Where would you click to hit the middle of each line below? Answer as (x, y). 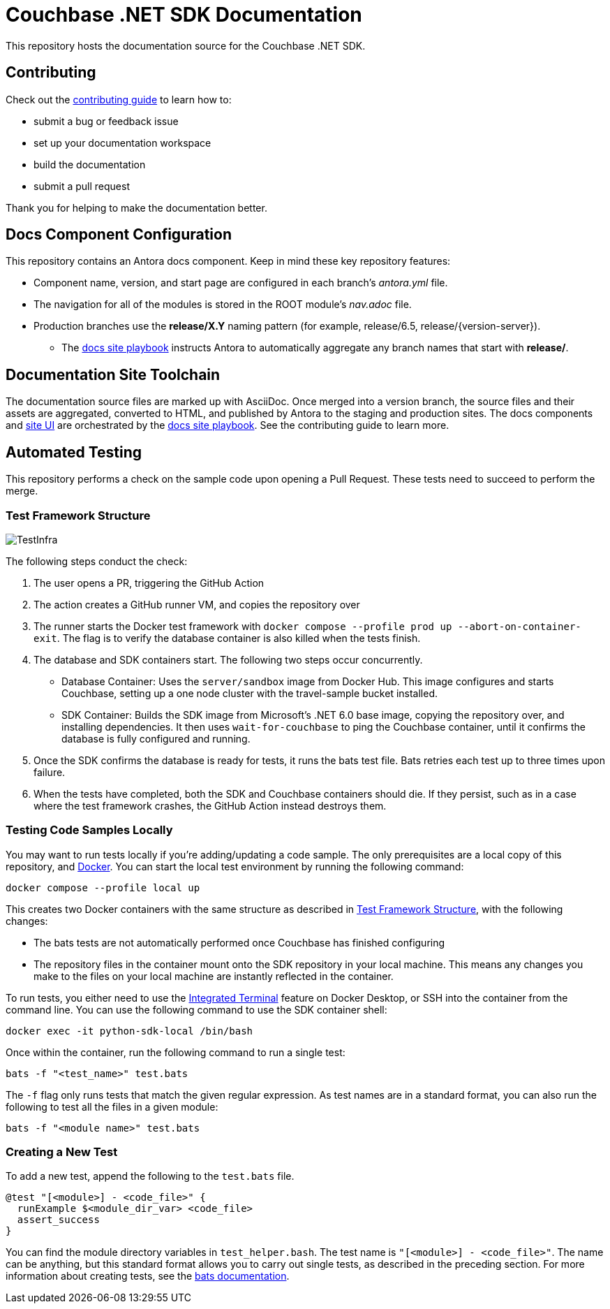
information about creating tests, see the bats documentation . (148, 1276)
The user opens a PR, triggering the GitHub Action (149, 583)
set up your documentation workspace (122, 142)
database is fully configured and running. (156, 738)
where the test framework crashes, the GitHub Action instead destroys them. (210, 805)
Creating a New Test (62, 1152)
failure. (50, 772)
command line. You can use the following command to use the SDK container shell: (196, 1009)
